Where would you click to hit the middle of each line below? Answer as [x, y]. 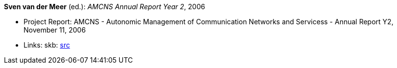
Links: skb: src [47, 45]
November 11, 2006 [55, 30]
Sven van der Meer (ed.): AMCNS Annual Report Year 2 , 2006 [105, 7]
